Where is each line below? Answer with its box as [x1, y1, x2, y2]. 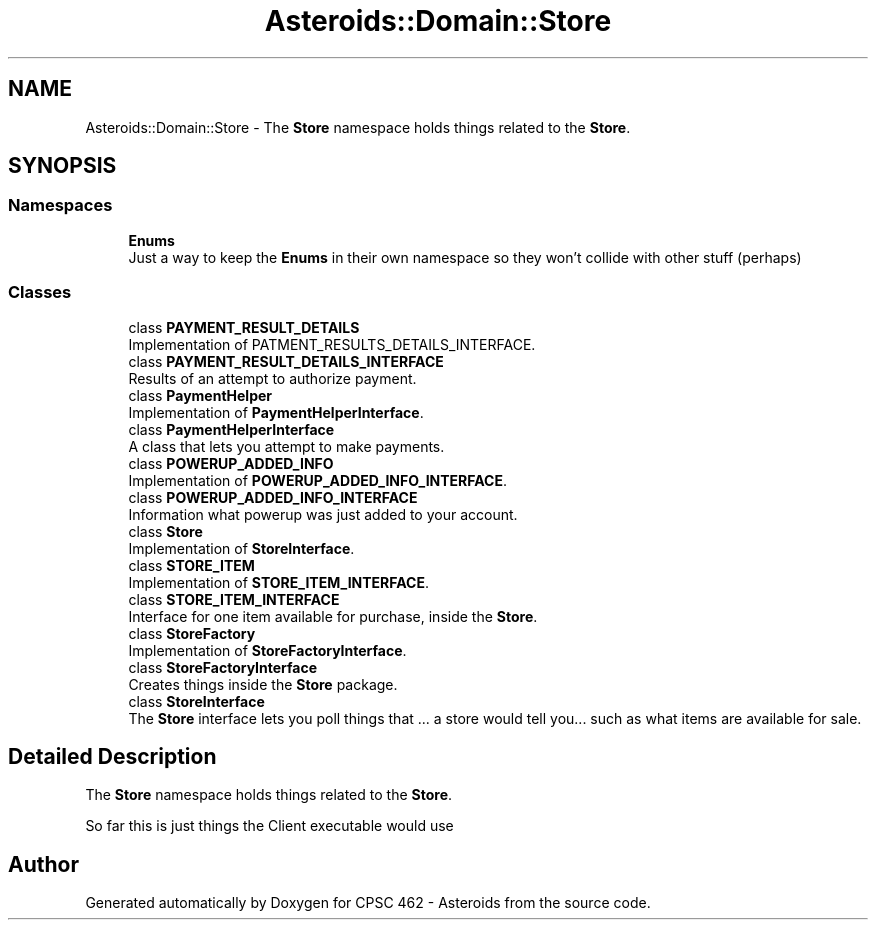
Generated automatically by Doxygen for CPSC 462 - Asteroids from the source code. [85, 894, 651, 912]
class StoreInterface [128, 692, 265, 710]
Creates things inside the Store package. [128, 675, 398, 693]
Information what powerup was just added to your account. [128, 505, 518, 523]
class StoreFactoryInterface [128, 658, 318, 676]
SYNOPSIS [8, 153, 117, 179]
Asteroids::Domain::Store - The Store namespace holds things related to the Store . [85, 118, 631, 136]
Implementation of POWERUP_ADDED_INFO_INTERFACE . [128, 471, 507, 489]
